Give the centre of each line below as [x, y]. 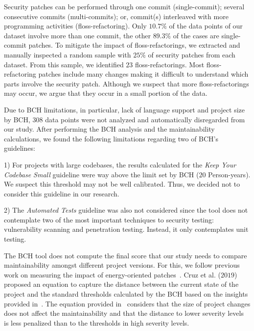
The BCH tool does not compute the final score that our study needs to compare [126, 255]
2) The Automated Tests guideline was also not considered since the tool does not [126, 210]
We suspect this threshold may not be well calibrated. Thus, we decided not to [122, 184]
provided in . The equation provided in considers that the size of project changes [127, 303]
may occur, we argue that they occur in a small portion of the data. [106, 93]
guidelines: [20, 148]
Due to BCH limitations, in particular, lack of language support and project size [124, 109]
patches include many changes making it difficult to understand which [143, 74]
